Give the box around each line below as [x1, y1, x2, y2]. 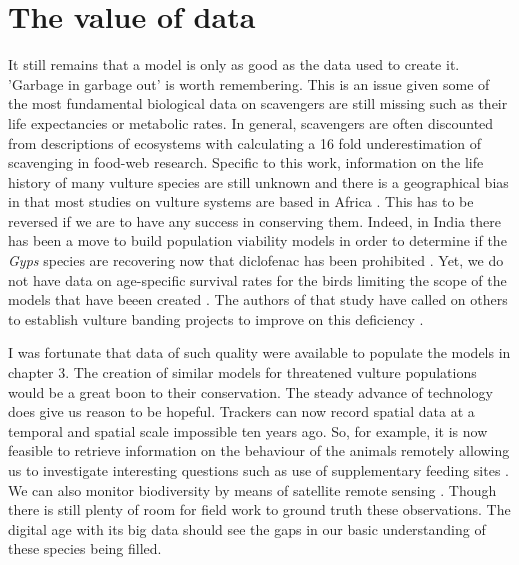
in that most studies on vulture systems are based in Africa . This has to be [8, 191, 474, 212]
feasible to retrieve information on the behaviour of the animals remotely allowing [8, 440, 510, 461]
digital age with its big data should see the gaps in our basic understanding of [8, 518, 486, 539]
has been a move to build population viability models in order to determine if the [8, 230, 507, 251]
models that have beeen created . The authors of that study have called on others [8, 289, 508, 310]
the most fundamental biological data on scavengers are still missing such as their [8, 93, 508, 114]
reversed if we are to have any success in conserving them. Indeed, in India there [8, 210, 501, 231]
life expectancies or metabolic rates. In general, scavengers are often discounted [8, 112, 494, 133]
